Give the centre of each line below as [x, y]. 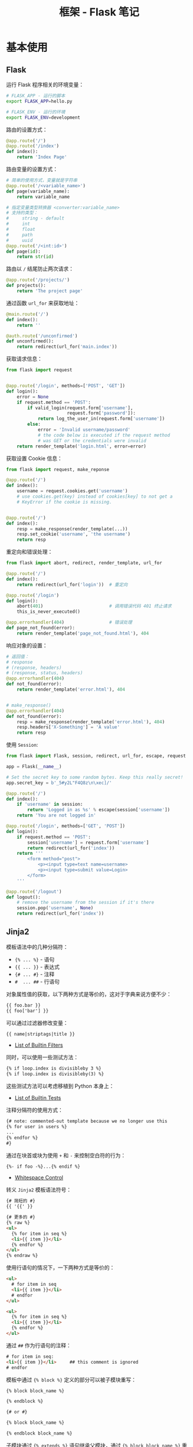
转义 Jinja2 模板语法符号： [39, 1190]
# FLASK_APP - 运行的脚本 [36, 96]
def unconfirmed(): [30, 341]
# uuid [19, 240]
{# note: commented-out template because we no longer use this [87, 1121]
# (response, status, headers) [45, 673]
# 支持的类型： [22, 213]
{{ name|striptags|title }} [41, 1034]
